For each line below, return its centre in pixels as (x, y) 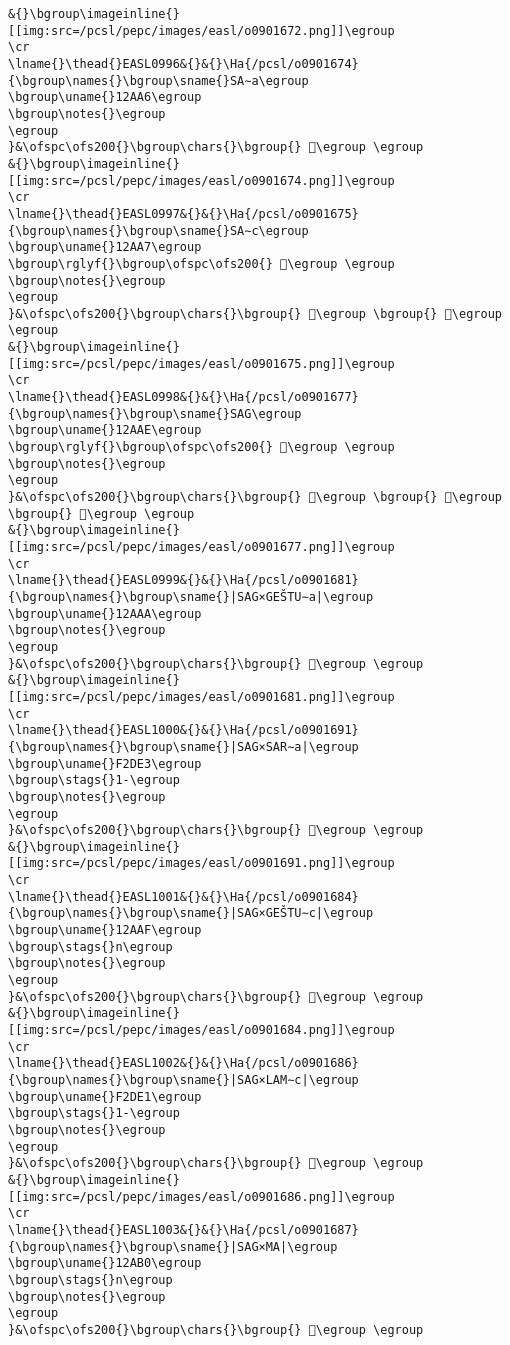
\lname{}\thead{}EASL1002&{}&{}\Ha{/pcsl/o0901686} (183, 1063)
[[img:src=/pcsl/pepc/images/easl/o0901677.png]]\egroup (201, 547)
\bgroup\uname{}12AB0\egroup (105, 1263)
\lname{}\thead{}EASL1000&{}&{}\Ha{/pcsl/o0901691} (183, 730)
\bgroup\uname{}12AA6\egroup (105, 97)
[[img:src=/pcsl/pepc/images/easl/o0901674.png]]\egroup (201, 180)
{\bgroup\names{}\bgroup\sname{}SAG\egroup (155, 413)
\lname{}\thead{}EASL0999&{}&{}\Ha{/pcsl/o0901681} (183, 580)
